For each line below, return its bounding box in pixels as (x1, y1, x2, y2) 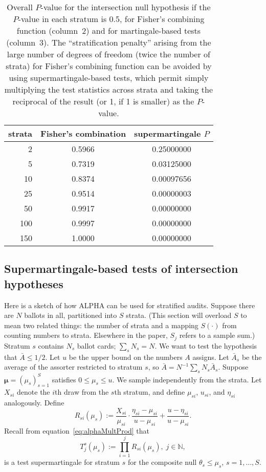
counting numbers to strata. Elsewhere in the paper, (4, 330, 168, 340)
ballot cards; (77, 340, 116, 351)
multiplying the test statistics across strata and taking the (4, 83, 213, 95)
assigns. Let (192, 351, 229, 362)
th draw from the (55, 387, 109, 397)
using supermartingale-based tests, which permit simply (9, 72, 209, 83)
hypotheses (4, 275, 63, 291)
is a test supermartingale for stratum (4, 457, 120, 467)
